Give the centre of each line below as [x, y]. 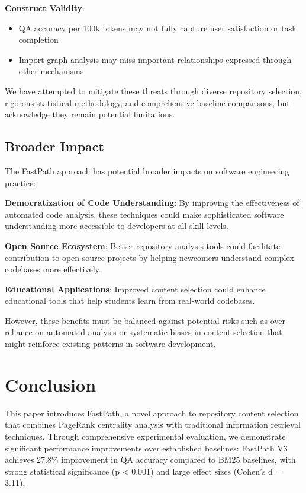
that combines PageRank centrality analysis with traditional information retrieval [153, 424]
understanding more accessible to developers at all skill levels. [117, 226]
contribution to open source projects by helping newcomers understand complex [149, 257]
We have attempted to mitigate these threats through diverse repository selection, [153, 90]
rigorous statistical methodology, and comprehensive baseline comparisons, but [147, 102]
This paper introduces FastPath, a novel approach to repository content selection [152, 413]
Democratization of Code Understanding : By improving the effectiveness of [152, 203]
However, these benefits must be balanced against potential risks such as [136, 320]
